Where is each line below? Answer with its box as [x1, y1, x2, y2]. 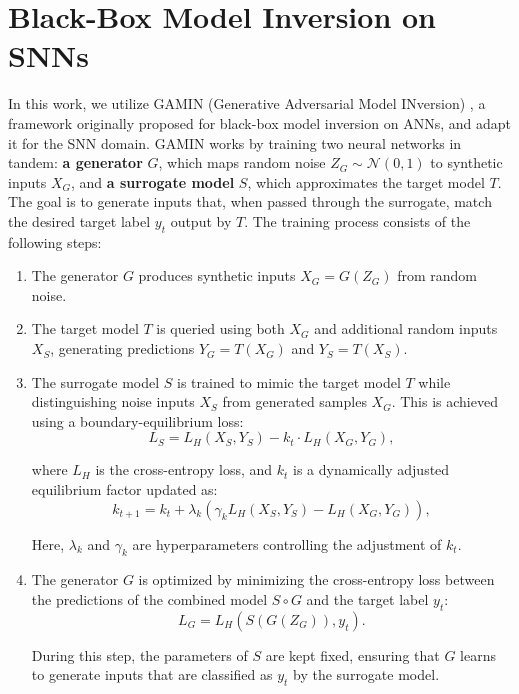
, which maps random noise [158, 152, 326, 173]
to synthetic [430, 152, 503, 173]
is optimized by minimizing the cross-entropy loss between [138, 569, 495, 590]
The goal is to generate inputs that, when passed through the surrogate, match [8, 191, 492, 212]
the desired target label [8, 210, 151, 231]
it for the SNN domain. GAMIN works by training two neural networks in [8, 132, 462, 153]
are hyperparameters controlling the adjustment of [132, 533, 442, 554]
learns [460, 644, 496, 665]
